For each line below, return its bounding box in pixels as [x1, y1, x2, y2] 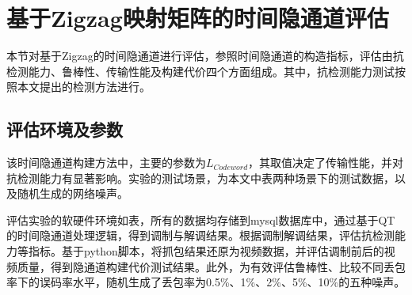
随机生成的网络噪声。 [17, 185, 128, 202]
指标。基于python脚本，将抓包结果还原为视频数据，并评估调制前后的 [28, 243, 384, 259]
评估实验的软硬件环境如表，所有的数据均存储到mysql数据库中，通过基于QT [6, 211, 395, 228]
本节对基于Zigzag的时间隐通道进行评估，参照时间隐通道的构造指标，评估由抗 [6, 47, 404, 64]
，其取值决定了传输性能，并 [248, 154, 393, 171]
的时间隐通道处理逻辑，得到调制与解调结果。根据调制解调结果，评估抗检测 [6, 227, 395, 244]
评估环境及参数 [6, 117, 123, 142]
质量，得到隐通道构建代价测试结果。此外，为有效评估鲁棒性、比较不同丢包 [17, 258, 406, 274]
